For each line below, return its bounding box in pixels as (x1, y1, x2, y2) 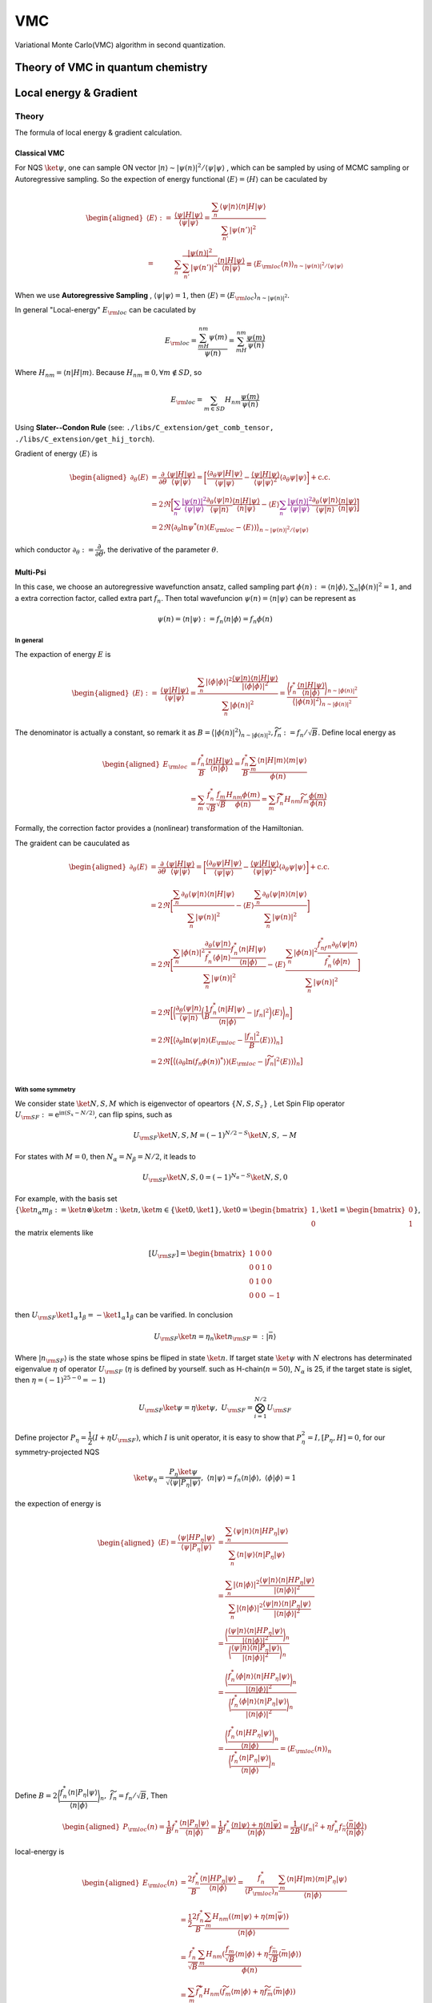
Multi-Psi (14, 567, 46, 577)
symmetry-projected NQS (14, 1447, 100, 1457)
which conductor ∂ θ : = (14, 545, 94, 556)
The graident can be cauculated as (14, 838, 130, 848)
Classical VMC (14, 148, 66, 158)
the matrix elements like (14, 1228, 94, 1238)
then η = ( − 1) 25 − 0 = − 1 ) (14, 1374, 106, 1385)
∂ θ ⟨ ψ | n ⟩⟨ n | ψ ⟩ (262, 889, 307, 901)
